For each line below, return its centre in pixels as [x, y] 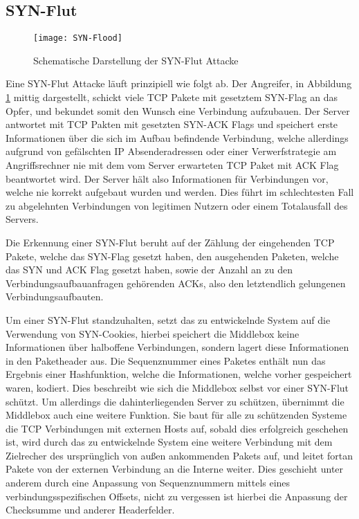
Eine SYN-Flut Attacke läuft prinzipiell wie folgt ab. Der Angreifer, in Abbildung [179, 83]
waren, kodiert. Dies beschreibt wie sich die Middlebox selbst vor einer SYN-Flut [177, 387]
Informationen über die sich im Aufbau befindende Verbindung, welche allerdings [177, 137]
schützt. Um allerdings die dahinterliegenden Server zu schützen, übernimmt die [175, 401]
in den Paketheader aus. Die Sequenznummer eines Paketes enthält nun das [166, 360]
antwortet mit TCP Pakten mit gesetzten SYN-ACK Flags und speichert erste [172, 124]
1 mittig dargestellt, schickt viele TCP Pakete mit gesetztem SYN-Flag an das [172, 97]
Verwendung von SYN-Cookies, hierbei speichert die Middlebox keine [153, 333]
